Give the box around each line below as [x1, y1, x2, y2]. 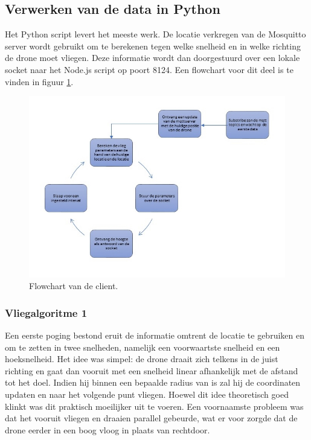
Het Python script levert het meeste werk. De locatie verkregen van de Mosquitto [5, 28, 306, 40]
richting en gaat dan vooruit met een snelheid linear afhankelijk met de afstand [5, 364, 298, 377]
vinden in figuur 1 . [5, 75, 74, 88]
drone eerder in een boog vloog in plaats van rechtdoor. [5, 423, 210, 436]
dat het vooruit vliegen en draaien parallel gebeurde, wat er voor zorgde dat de [5, 412, 298, 424]
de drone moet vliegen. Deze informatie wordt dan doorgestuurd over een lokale [5, 51, 300, 64]
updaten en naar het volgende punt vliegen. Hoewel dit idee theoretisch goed [5, 387, 289, 400]
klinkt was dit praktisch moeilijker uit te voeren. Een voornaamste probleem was [5, 400, 304, 412]
